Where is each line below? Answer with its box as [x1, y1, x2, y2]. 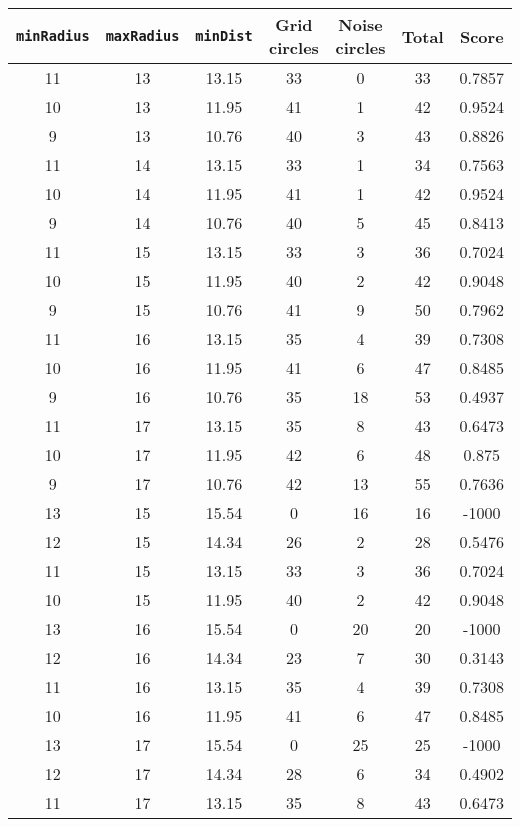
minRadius [16, 28, 90, 44]
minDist [195, 28, 253, 44]
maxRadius [105, 28, 180, 44]
